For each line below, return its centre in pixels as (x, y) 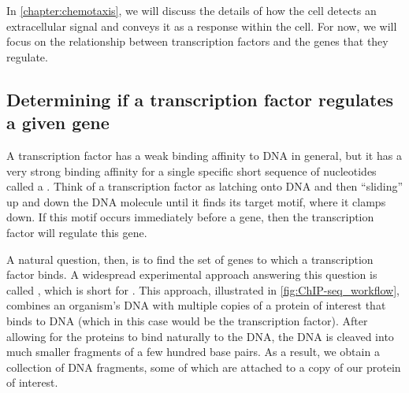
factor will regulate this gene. (77, 232)
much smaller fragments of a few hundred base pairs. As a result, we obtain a (193, 352)
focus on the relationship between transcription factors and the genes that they (197, 41)
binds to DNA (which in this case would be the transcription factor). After (187, 320)
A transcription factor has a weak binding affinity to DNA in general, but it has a (204, 155)
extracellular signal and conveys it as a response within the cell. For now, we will (202, 26)
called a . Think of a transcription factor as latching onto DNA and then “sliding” (205, 186)
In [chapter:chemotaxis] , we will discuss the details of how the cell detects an (191, 10)
